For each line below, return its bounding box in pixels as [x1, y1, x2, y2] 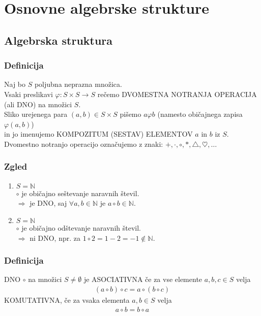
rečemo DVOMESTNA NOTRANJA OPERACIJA [97, 88, 257, 99]
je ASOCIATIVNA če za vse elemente [83, 274, 202, 285]
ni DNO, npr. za [30, 232, 80, 243]
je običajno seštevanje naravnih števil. [21, 187, 139, 198]
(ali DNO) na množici [4, 99, 72, 109]
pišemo [120, 109, 141, 119]
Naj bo [4, 79, 26, 89]
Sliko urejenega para [4, 109, 68, 119]
